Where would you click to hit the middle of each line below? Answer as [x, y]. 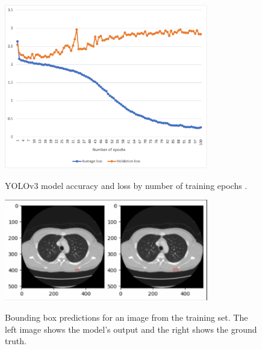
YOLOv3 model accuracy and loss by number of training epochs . [126, 185]
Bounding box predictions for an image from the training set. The [126, 317]
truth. [16, 341]
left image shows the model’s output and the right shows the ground [131, 329]
